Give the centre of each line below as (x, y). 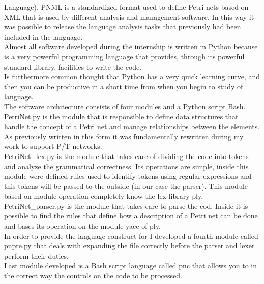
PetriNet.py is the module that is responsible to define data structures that (121, 116)
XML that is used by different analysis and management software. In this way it (129, 17)
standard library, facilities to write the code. (73, 66)
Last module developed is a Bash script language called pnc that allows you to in (131, 265)
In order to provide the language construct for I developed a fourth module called (131, 235)
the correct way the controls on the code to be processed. (93, 276)
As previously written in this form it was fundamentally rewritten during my (124, 136)
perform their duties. (36, 255)
